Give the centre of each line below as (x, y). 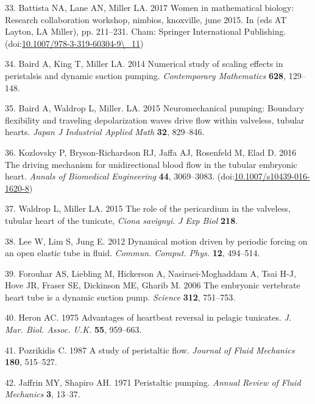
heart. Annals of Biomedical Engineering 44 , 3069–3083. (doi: (120, 176)
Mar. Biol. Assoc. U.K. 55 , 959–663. (73, 329)
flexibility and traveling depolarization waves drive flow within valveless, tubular (155, 120)
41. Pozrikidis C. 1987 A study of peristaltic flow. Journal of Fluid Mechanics (150, 350)
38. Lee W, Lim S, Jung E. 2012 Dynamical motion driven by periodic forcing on (156, 241)
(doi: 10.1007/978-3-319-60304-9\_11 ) (74, 43)
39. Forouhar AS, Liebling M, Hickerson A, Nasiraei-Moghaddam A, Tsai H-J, (150, 273)
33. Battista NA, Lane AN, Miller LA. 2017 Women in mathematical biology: (150, 7)
